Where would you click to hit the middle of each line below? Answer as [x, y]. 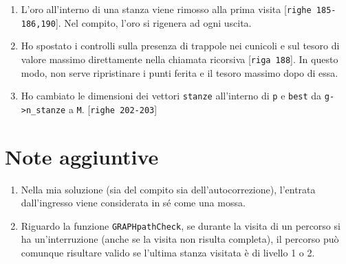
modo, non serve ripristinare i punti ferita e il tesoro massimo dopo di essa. [180, 72]
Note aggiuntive [82, 156]
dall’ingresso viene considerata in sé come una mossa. [133, 203]
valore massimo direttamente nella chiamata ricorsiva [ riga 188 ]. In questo [180, 59]
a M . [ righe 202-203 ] [113, 109]
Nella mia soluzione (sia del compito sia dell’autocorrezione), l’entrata [168, 189]
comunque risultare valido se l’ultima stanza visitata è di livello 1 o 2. [168, 253]
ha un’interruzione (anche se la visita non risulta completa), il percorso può [180, 239]
